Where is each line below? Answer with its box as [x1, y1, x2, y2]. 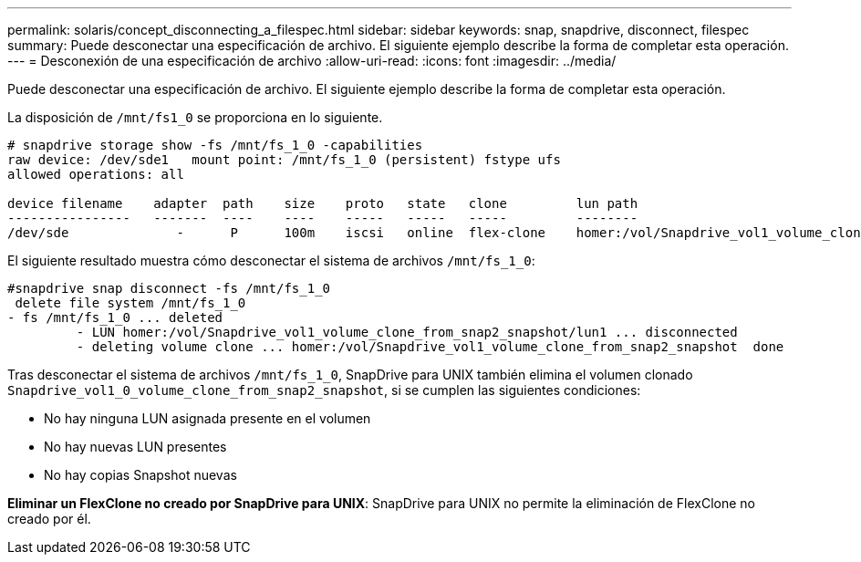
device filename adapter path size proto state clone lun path [7, 196, 638, 211]
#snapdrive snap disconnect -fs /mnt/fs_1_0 [7, 281, 331, 296]
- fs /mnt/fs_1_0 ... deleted [7, 310, 223, 325]
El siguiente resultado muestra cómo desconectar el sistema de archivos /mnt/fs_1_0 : [7, 253, 535, 268]
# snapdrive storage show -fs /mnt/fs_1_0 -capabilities [7, 138, 423, 152]
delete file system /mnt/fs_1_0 [15, 296, 246, 310]
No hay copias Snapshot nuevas [44, 467, 237, 483]
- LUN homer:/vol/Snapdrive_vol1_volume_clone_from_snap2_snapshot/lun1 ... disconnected [76, 325, 738, 339]
